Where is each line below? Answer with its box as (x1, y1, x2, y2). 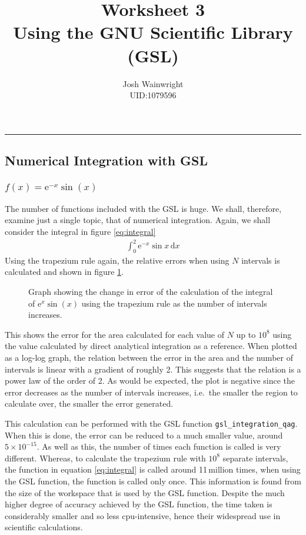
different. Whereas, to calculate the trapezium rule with (5, 451, 206, 464)
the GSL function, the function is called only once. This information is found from (5, 475, 301, 487)
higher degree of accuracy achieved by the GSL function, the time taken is (5, 498, 272, 510)
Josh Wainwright (122, 77, 184, 89)
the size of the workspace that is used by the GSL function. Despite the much (5, 486, 285, 499)
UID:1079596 (129, 89, 177, 101)
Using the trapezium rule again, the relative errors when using (5, 254, 229, 266)
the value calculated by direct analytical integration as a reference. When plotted (5, 340, 297, 352)
